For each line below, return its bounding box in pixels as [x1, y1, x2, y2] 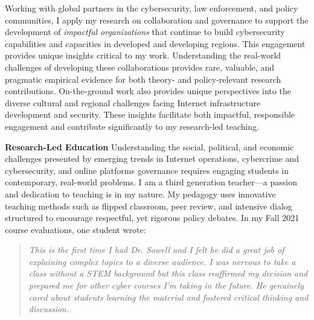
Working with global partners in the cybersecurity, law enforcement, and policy [5, 2, 298, 14]
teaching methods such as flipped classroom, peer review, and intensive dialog [5, 199, 292, 212]
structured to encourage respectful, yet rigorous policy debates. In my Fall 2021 [5, 211, 300, 224]
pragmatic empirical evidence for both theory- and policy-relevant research [5, 72, 281, 85]
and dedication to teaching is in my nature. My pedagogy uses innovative [5, 187, 276, 200]
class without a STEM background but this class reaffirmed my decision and [28, 267, 308, 280]
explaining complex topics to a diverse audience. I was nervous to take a [28, 255, 296, 267]
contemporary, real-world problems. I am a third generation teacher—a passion [5, 176, 297, 188]
